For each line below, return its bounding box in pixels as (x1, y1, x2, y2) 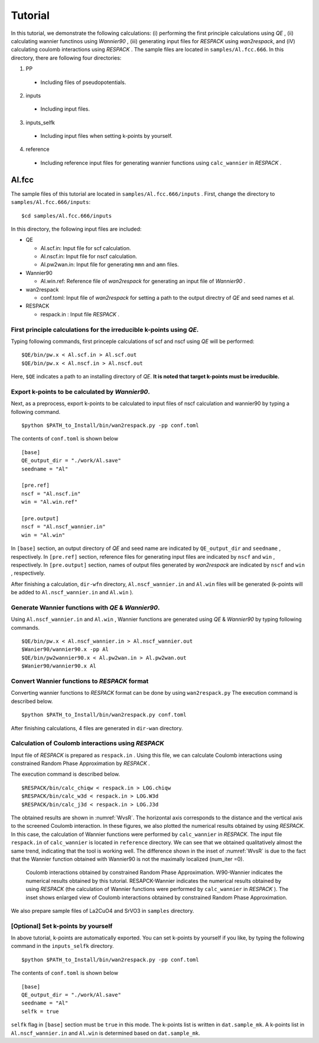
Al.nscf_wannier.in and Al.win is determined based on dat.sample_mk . (11, 1029, 200, 1036)
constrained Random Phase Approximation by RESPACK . (11, 760, 150, 767)
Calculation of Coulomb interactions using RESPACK (11, 739, 165, 747)
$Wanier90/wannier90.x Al (21, 663, 97, 669)
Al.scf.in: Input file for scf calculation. (40, 244, 131, 251)
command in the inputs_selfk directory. (11, 942, 114, 950)
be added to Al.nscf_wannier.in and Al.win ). (11, 589, 134, 596)
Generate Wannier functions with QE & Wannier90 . (11, 603, 160, 611)
